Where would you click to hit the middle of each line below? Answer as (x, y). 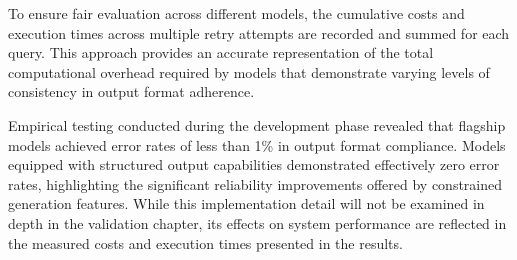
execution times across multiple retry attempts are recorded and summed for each (259, 32)
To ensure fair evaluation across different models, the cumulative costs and (236, 13)
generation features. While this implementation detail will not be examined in (246, 203)
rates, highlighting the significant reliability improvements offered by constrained (255, 183)
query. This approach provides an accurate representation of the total (221, 52)
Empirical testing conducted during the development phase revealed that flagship (257, 124)
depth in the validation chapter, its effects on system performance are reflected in (257, 222)
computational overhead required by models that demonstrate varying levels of (249, 71)
